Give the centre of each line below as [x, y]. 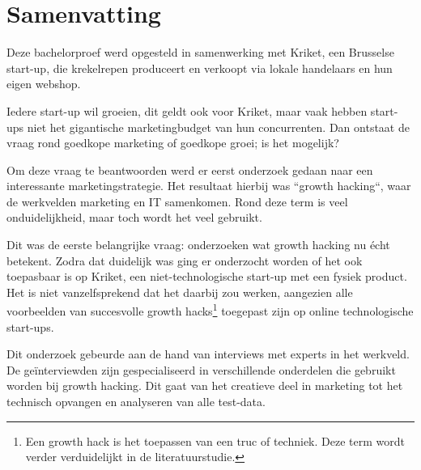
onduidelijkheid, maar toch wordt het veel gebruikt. [134, 217]
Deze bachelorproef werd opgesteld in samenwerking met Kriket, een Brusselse [200, 52]
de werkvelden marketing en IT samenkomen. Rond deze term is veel [177, 201]
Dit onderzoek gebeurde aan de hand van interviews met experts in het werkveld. [208, 354]
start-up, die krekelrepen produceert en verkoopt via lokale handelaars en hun [200, 68]
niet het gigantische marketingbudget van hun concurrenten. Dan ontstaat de [218, 127]
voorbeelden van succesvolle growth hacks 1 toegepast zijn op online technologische [210, 310]
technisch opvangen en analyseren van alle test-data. [136, 402]
